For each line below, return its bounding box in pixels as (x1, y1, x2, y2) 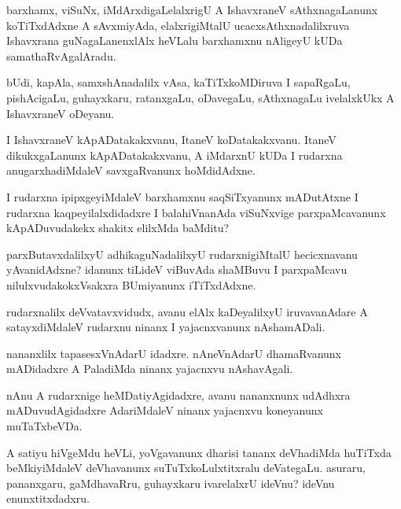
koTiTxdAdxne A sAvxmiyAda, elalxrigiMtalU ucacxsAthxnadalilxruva (6, 17, 350, 33)
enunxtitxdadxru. (6, 490, 90, 507)
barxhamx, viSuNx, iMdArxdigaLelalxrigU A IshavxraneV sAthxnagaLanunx (6, 2, 378, 17)
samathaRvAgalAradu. (6, 47, 116, 64)
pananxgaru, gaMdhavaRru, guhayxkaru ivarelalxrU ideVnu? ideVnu (6, 474, 335, 491)
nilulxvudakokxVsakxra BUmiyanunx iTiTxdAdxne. (6, 276, 256, 293)
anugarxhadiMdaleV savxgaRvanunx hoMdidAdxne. (6, 162, 256, 179)
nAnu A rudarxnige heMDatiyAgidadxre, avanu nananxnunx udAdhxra (6, 386, 351, 403)
